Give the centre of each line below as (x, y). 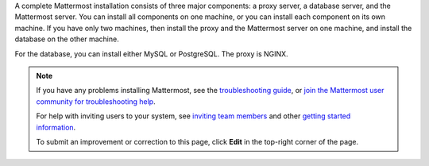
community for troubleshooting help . (96, 101)
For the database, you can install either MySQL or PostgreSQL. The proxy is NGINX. (152, 54)
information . (56, 127)
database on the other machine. (67, 39)
